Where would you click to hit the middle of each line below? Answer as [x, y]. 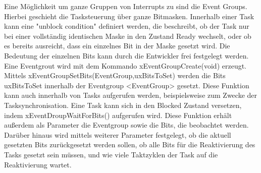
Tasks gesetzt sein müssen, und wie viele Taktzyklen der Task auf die [111, 154]
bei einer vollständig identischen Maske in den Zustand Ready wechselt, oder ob [128, 36]
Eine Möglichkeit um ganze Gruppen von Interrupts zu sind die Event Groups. [126, 6]
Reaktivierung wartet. [38, 164]
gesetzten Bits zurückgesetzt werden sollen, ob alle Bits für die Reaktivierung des [130, 145]
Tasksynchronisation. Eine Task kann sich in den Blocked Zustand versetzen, [123, 105]
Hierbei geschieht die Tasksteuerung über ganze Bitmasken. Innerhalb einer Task [129, 16]
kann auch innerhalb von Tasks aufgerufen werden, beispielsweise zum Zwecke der [131, 95]
